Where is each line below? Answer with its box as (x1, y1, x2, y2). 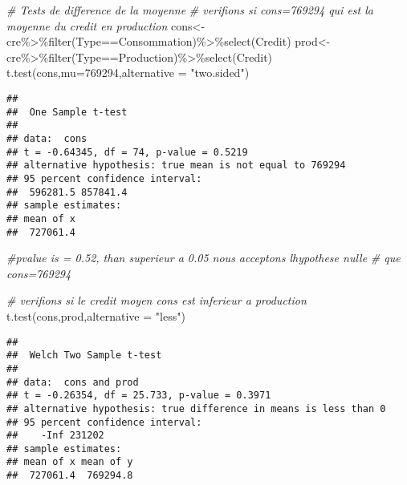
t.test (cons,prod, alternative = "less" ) (6, 307, 185, 324)
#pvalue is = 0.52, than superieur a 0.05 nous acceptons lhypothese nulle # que (6, 249, 401, 266)
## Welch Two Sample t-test (6, 350, 162, 362)
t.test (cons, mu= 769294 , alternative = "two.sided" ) (6, 64, 250, 81)
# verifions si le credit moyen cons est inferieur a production (6, 292, 307, 309)
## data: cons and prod (6, 376, 139, 388)
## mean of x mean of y (6, 456, 133, 468)
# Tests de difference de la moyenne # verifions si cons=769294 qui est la (6, 2, 373, 18)
